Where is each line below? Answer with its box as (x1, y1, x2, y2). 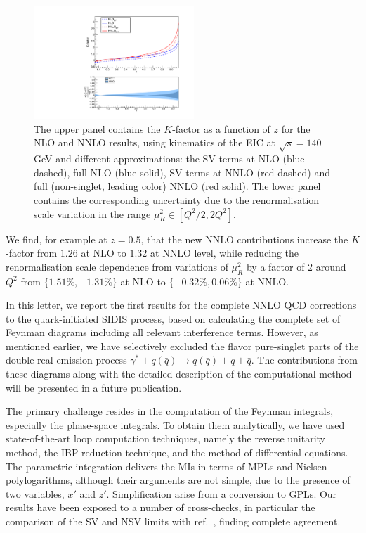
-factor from (6, 245, 58, 260)
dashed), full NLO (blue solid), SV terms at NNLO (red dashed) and (34, 165, 330, 179)
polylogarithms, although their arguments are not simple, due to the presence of (6, 473, 351, 487)
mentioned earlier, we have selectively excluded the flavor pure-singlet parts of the (6, 338, 359, 353)
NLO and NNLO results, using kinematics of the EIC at (34, 135, 275, 150)
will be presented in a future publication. (6, 380, 182, 394)
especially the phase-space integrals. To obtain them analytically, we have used (6, 417, 345, 432)
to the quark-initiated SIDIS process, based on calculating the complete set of (6, 311, 341, 326)
